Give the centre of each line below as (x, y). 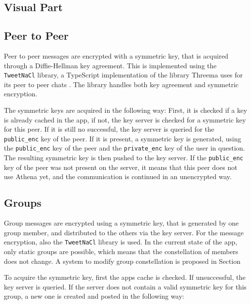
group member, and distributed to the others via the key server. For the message (124, 232)
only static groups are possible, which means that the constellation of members (121, 251)
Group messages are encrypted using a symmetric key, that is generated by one (121, 223)
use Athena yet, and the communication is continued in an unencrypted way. (118, 176)
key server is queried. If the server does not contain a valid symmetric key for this (125, 286)
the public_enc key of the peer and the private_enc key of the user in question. (125, 148)
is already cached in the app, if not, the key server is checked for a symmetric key (125, 119)
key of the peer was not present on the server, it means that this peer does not (121, 167)
